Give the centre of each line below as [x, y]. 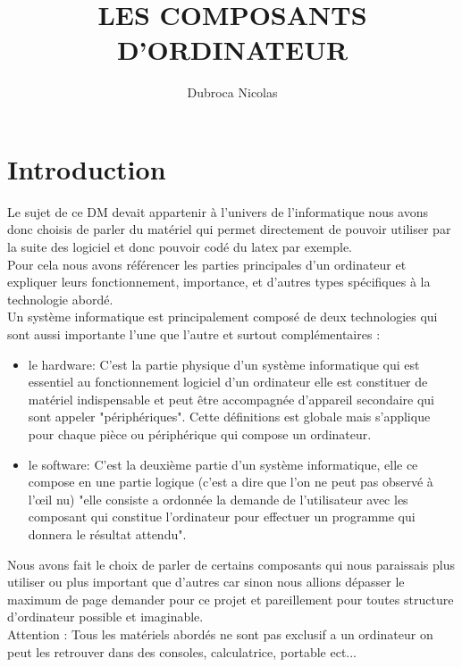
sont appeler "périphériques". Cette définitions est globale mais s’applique [229, 417]
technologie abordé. [60, 299]
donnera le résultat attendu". [107, 534]
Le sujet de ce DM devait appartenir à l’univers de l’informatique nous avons [218, 211]
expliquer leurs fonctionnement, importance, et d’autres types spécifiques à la [219, 282]
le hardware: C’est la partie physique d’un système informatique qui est [224, 364]
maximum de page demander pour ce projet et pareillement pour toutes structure [231, 599]
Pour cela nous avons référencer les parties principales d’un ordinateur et [207, 264]
